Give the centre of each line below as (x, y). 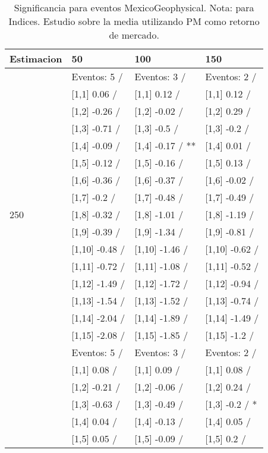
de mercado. (134, 35)
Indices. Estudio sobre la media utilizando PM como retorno (134, 21)
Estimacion (36, 59)
